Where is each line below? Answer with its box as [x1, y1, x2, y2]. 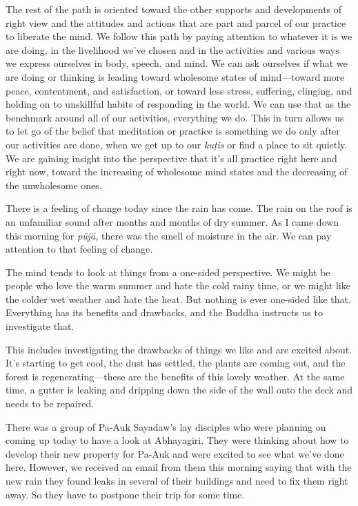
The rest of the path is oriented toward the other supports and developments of [6, 2, 342, 16]
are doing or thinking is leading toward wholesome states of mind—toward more [6, 69, 345, 84]
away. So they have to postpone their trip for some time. [6, 487, 245, 501]
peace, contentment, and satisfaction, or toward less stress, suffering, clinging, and [6, 83, 352, 97]
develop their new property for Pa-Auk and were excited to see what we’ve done [6, 446, 344, 460]
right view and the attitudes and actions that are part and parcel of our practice [6, 15, 346, 30]
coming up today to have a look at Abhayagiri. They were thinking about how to [6, 433, 349, 447]
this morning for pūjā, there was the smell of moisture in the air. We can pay [6, 228, 332, 242]
